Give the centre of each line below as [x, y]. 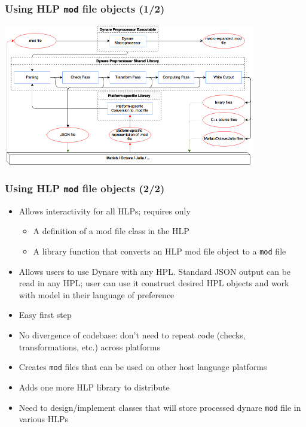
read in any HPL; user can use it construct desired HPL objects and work [154, 283]
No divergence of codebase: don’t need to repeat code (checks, [132, 335]
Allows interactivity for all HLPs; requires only [105, 211]
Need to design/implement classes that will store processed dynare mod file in [160, 407]
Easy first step [45, 315]
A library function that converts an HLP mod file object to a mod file [160, 251]
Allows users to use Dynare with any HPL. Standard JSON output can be [155, 271]
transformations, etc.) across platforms [90, 346]
